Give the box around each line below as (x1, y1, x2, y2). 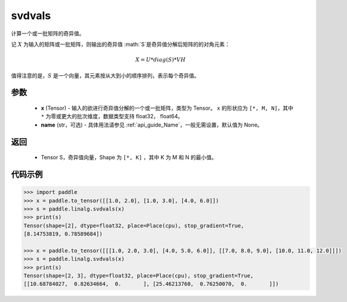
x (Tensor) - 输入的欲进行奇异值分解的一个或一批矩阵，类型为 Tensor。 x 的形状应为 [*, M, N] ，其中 (41, 104, 294, 112)
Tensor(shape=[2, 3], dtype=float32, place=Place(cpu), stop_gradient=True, (23, 272, 254, 279)
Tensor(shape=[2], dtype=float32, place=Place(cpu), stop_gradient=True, (23, 222, 244, 229)
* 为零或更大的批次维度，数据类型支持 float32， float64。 (41, 113, 183, 120)
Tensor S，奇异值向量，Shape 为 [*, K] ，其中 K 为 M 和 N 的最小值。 (41, 154, 217, 161)
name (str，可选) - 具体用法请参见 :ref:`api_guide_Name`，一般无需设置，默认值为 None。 (41, 121, 263, 128)
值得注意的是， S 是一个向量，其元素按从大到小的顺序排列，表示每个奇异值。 (11, 72, 200, 79)
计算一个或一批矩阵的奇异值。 (11, 30, 85, 37)
